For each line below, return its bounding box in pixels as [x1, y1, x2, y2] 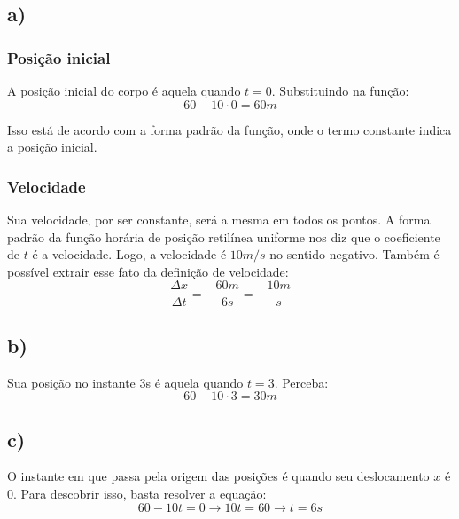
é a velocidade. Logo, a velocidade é [32, 245, 227, 263]
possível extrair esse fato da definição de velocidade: [7, 262, 289, 280]
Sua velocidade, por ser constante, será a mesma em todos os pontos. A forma [7, 210, 431, 228]
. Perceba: [274, 373, 329, 391]
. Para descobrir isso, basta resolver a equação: [13, 484, 267, 503]
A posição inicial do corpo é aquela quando [7, 82, 241, 99]
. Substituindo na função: [271, 82, 409, 99]
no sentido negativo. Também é [269, 245, 440, 263]
